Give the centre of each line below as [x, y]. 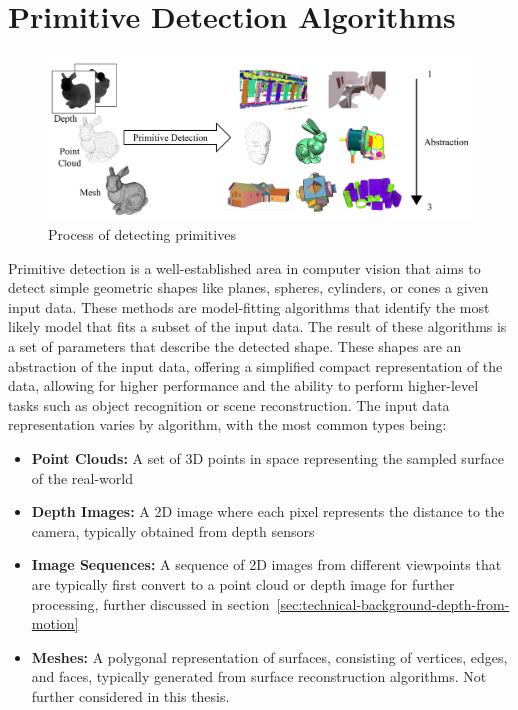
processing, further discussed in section [150, 603]
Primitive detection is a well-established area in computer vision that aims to [244, 267]
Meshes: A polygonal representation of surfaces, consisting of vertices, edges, [269, 656]
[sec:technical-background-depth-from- [393, 603]
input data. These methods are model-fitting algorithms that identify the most [249, 306]
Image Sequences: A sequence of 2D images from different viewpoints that [266, 564]
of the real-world [82, 477]
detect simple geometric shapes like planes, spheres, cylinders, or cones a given [248, 287]
